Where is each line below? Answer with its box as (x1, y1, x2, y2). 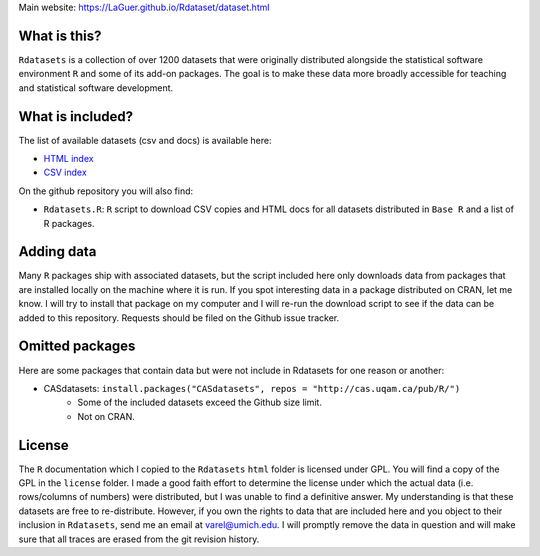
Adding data (18, 243, 97, 260)
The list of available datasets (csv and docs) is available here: (18, 134, 272, 146)
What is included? (18, 108, 134, 125)
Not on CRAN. (77, 410, 135, 422)
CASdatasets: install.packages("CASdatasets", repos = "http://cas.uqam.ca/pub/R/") (43, 382, 461, 394)
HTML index (43, 152, 94, 164)
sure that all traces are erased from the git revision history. (18, 533, 260, 545)
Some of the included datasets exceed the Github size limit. (77, 396, 322, 409)
